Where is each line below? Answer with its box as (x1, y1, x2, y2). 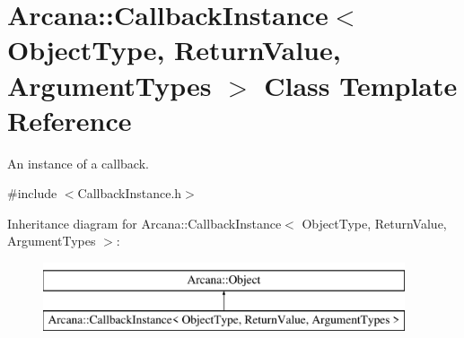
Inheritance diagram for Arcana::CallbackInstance (7, 213, 282, 232)
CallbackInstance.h (77, 184, 182, 203)
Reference (7, 101, 132, 138)
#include (7, 184, 57, 203)
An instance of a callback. (7, 153, 149, 172)
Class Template (264, 66, 458, 103)
